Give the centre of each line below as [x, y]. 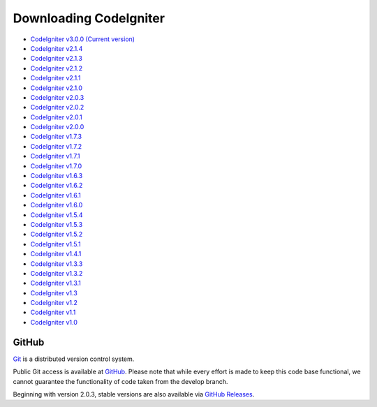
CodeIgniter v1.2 [54, 303]
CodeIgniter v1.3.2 [57, 273]
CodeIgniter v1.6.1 [56, 195]
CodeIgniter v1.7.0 [56, 166]
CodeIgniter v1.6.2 [57, 186]
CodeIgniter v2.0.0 [57, 127]
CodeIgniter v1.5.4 [57, 215]
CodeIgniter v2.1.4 [57, 48]
